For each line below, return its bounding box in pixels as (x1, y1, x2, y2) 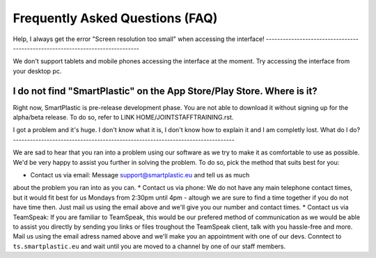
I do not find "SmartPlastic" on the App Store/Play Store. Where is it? (13, 85, 318, 97)
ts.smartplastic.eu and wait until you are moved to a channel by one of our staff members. (13, 242, 286, 250)
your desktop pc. (13, 67, 62, 75)
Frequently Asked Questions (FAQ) (13, 10, 218, 26)
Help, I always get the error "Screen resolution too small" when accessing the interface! (13, 35, 265, 43)
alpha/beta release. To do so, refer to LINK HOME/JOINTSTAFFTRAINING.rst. (13, 113, 234, 122)
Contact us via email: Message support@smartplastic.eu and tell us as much (30, 170, 250, 179)
